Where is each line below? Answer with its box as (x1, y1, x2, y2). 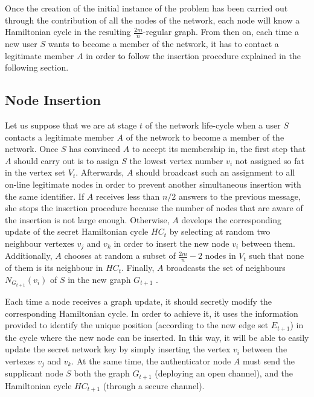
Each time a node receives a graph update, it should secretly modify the (5, 294, 272, 307)
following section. (5, 61, 69, 74)
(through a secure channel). (103, 379, 205, 392)
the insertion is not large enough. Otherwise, (5, 213, 170, 226)
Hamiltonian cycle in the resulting (5, 25, 131, 38)
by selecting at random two (169, 225, 271, 238)
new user (5, 37, 37, 50)
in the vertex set (5, 166, 66, 179)
